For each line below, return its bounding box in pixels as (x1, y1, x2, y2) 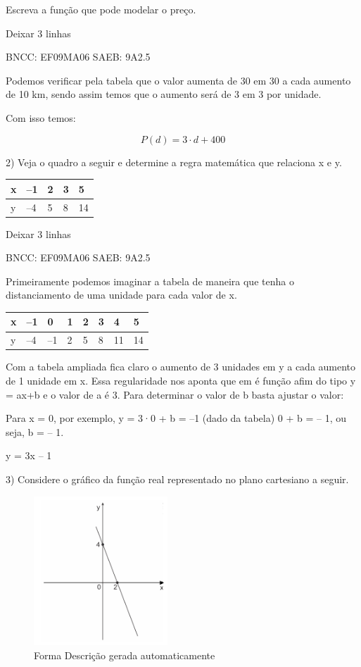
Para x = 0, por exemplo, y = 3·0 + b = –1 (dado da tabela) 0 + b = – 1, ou (6, 411, 347, 425)
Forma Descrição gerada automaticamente (34, 647, 215, 662)
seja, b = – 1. (6, 424, 64, 439)
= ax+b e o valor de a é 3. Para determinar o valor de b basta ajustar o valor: (6, 387, 344, 401)
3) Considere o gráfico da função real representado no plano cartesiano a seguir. (6, 471, 349, 486)
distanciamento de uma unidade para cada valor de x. (6, 287, 237, 302)
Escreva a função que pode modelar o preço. (6, 2, 196, 16)
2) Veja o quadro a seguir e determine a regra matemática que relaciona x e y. (6, 154, 342, 169)
